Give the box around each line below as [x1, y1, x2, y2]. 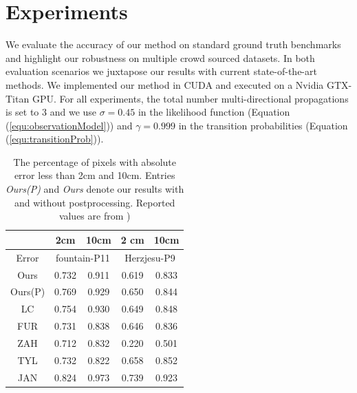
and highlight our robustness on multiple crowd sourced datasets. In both [6, 50, 315, 65]
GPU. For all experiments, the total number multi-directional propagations [32, 91, 349, 105]
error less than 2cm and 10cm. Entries [14, 168, 175, 182]
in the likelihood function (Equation [138, 105, 290, 119]
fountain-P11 [56, 250, 110, 264]
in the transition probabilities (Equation [178, 118, 348, 132]
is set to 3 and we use [6, 105, 97, 119]
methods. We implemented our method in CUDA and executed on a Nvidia [6, 77, 324, 92]
